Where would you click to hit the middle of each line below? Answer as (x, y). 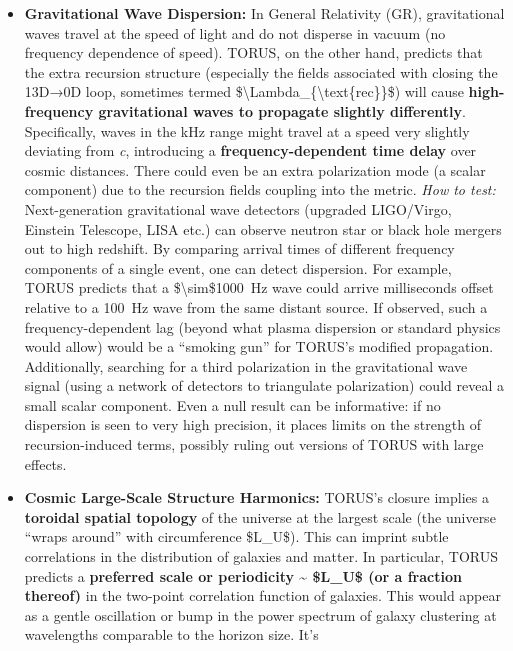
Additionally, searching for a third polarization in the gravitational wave (246, 365)
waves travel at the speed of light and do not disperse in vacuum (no (235, 32)
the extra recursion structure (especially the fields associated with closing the (261, 71)
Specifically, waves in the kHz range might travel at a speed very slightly (247, 130)
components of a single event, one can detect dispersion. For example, (238, 267)
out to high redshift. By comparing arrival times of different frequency (239, 248)
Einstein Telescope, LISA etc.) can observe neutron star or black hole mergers (263, 228)
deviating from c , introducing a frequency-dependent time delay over (250, 150)
